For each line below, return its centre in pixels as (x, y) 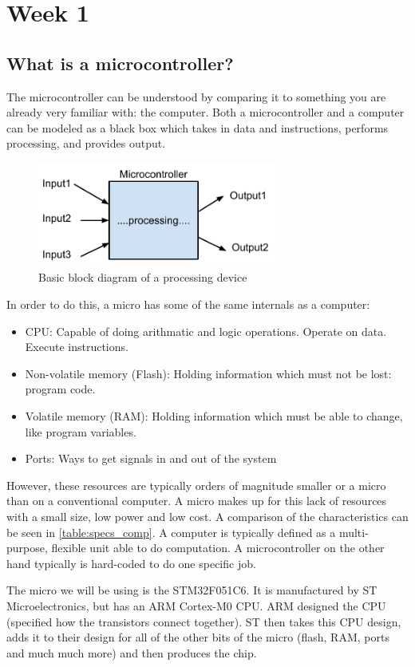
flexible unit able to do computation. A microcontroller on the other (218, 548)
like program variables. (81, 431)
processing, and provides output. (86, 143)
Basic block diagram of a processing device (143, 277)
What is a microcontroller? (120, 63)
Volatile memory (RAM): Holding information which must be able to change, (214, 416)
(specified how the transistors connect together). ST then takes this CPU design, (204, 621)
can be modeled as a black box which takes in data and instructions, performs (198, 127)
